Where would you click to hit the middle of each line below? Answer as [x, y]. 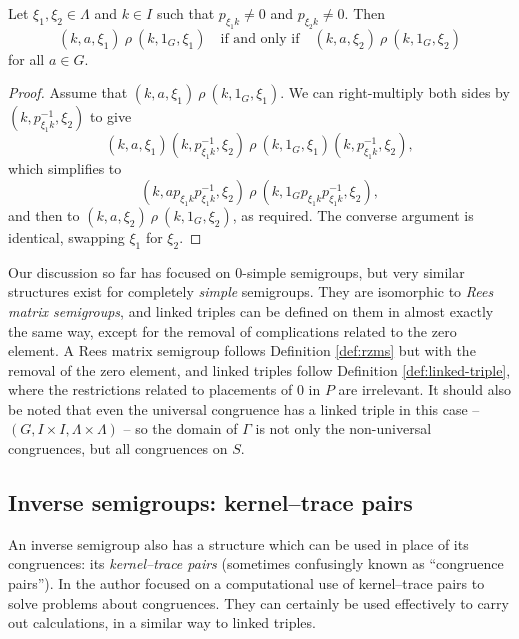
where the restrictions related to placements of [150, 389]
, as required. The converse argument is [353, 214]
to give [111, 116]
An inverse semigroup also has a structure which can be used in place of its [238, 543]
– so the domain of [180, 428]
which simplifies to [65, 168]
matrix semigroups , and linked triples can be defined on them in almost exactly [251, 310]
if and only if [260, 38]
